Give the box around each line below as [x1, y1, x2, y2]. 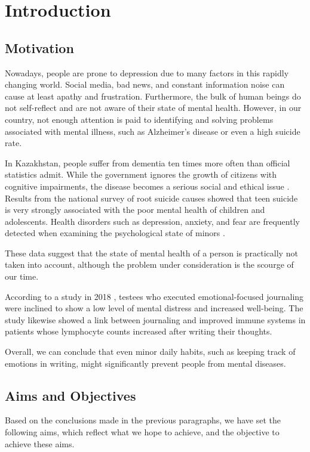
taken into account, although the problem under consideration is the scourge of [5, 258, 294, 271]
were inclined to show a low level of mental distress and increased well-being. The [5, 302, 303, 314]
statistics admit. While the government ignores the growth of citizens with [5, 168, 277, 181]
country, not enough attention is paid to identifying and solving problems [5, 113, 274, 125]
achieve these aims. [5, 437, 75, 450]
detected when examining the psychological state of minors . [5, 227, 225, 239]
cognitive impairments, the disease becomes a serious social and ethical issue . [5, 179, 290, 192]
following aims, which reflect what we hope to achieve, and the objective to [5, 426, 280, 438]
